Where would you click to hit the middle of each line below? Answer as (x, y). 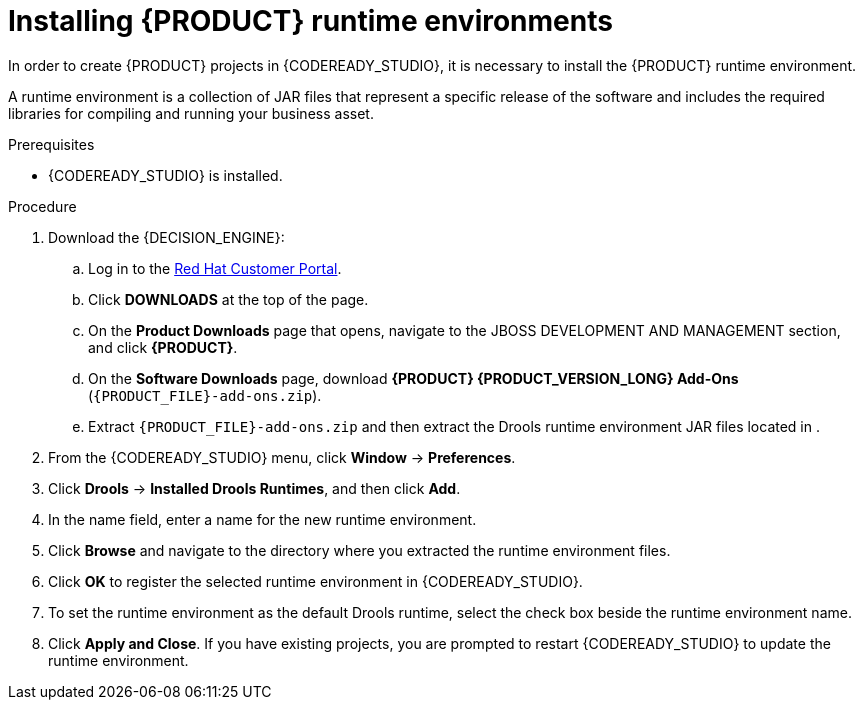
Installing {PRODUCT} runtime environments (310, 21)
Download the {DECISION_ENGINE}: (166, 237)
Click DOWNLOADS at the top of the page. (228, 299)
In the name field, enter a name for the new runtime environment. (262, 519)
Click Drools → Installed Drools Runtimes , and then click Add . (254, 488)
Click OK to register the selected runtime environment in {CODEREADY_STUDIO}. (315, 581)
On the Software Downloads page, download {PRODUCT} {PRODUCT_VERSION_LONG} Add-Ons (413, 378)
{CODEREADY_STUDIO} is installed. (165, 175)
